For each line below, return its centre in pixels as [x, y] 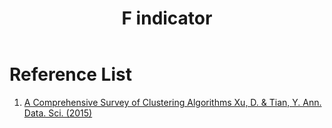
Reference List [70, 74]
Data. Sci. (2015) [58, 113]
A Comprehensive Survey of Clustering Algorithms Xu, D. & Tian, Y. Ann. [172, 102]
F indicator [167, 18]
